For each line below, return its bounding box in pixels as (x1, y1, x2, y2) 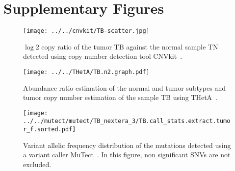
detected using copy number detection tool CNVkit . (23, 51, 183, 61)
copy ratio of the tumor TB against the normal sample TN (41, 41, 218, 51)
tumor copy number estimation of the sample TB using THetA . (23, 92, 217, 102)
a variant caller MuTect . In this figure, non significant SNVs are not (23, 149, 231, 160)
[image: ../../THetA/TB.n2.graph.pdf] (23, 68, 150, 75)
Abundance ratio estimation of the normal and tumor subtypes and (23, 82, 226, 93)
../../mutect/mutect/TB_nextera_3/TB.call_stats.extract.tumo (23, 118, 231, 125)
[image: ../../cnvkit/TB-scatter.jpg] (23, 27, 150, 35)
